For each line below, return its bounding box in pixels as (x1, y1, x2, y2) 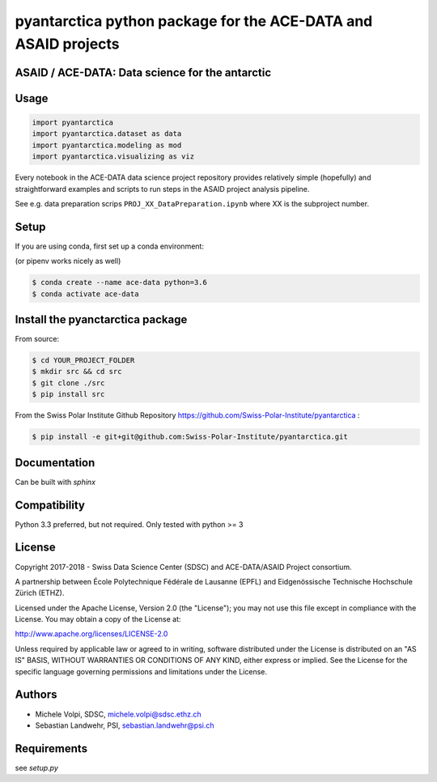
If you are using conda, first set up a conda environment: (15, 241, 204, 251)
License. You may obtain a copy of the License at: (15, 614, 181, 624)
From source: (15, 334, 60, 344)
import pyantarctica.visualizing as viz (32, 152, 194, 161)
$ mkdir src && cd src (32, 367, 122, 376)
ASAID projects (15, 35, 121, 53)
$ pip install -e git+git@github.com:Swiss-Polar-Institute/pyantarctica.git (32, 432, 348, 441)
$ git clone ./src (32, 378, 105, 388)
